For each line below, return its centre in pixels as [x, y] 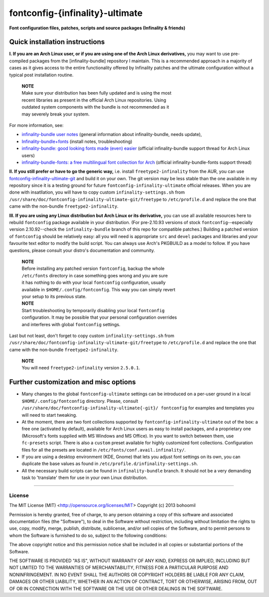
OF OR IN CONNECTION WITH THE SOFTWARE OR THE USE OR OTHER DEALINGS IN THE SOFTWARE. [116, 589]
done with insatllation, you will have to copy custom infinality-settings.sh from [97, 192]
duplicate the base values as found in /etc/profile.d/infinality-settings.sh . [110, 464]
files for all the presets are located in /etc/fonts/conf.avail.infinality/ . [104, 450]
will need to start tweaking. [49, 415]
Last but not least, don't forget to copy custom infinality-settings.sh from [92, 336]
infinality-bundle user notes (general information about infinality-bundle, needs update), [112, 134]
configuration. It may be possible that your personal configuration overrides [99, 317]
